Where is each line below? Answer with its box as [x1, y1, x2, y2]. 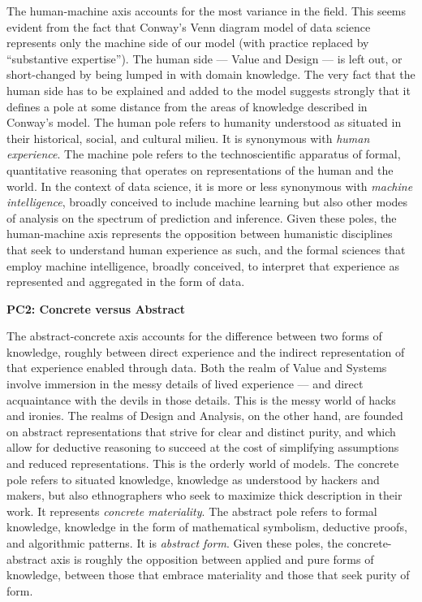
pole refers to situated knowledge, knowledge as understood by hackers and [6, 470, 380, 487]
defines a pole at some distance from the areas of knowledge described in [6, 97, 368, 115]
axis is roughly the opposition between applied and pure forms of [50, 550, 374, 567]
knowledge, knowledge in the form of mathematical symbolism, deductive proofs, [6, 518, 407, 535]
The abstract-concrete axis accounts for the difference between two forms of [6, 327, 382, 344]
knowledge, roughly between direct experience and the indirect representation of [6, 343, 405, 360]
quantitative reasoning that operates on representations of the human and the [6, 161, 394, 178]
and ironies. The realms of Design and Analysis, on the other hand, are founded [6, 407, 403, 424]
